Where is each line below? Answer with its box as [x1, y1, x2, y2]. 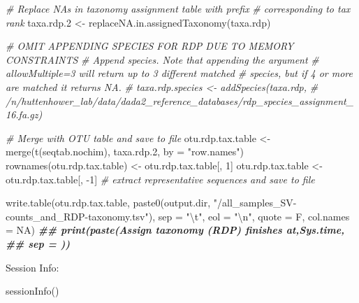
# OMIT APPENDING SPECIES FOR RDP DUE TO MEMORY [6, 38, 294, 53]
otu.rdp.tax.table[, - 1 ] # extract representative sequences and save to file [6, 171, 315, 186]
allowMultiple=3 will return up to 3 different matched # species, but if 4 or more [6, 66, 353, 80]
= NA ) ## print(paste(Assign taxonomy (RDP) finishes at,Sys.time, [6, 223, 345, 237]
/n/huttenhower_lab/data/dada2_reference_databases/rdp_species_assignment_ [6, 93, 354, 108]
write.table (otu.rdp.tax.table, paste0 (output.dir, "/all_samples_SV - [6, 195, 297, 210]
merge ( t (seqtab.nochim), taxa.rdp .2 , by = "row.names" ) [6, 144, 244, 159]
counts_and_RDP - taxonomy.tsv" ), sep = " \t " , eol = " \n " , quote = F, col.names [6, 209, 350, 223]
